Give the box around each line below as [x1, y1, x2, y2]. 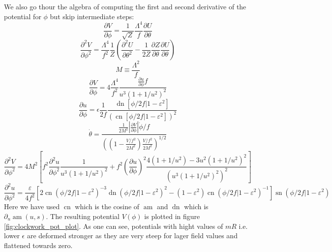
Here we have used [4, 201, 60, 212]
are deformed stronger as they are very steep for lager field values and [27, 230, 238, 241]
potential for [4, 11, 41, 21]
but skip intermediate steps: [50, 11, 134, 21]
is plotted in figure [144, 211, 200, 221]
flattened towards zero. [4, 240, 73, 250]
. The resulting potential [46, 211, 120, 221]
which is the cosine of [75, 201, 140, 212]
